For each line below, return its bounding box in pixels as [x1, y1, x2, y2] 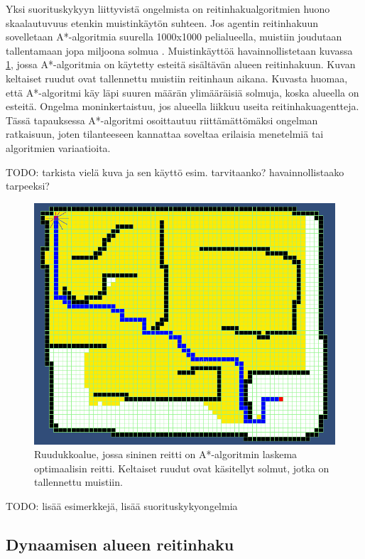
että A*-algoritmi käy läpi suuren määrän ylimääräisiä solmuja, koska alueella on [6, 85, 359, 99]
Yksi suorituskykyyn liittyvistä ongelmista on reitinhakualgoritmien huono [6, 1, 330, 16]
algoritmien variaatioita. [6, 140, 111, 155]
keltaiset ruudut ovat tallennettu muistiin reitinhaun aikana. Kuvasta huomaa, [6, 70, 348, 85]
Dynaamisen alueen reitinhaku [6, 533, 234, 555]
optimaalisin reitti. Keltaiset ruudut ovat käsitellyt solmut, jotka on [34, 460, 329, 475]
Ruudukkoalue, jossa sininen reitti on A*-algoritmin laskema [34, 447, 298, 462]
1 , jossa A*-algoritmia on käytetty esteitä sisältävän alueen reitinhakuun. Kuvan [6, 57, 356, 72]
